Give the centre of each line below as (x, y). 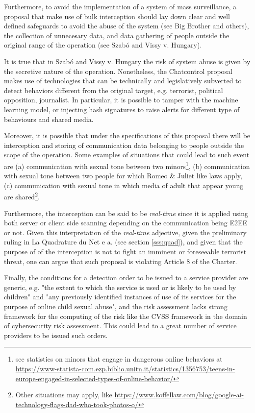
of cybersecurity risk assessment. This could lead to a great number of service (120, 326)
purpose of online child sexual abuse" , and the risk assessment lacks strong (116, 306)
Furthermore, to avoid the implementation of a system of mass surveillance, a (120, 6)
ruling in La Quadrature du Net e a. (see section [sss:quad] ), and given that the (123, 242)
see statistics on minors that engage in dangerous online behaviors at (119, 359)
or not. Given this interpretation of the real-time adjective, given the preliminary (125, 232)
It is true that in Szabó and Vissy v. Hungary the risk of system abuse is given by (127, 61)
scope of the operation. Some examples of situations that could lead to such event (127, 155)
